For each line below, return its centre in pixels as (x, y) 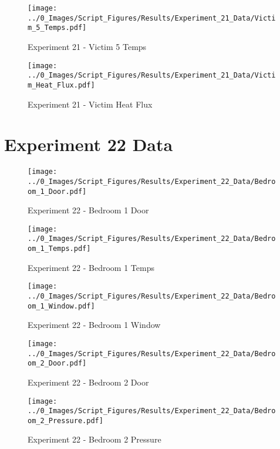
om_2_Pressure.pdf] (65, 420)
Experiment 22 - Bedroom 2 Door (88, 382)
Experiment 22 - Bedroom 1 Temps (91, 267)
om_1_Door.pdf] (57, 191)
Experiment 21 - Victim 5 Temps (87, 46)
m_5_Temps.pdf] (57, 28)
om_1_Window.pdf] (61, 306)
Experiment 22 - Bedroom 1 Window (94, 325)
